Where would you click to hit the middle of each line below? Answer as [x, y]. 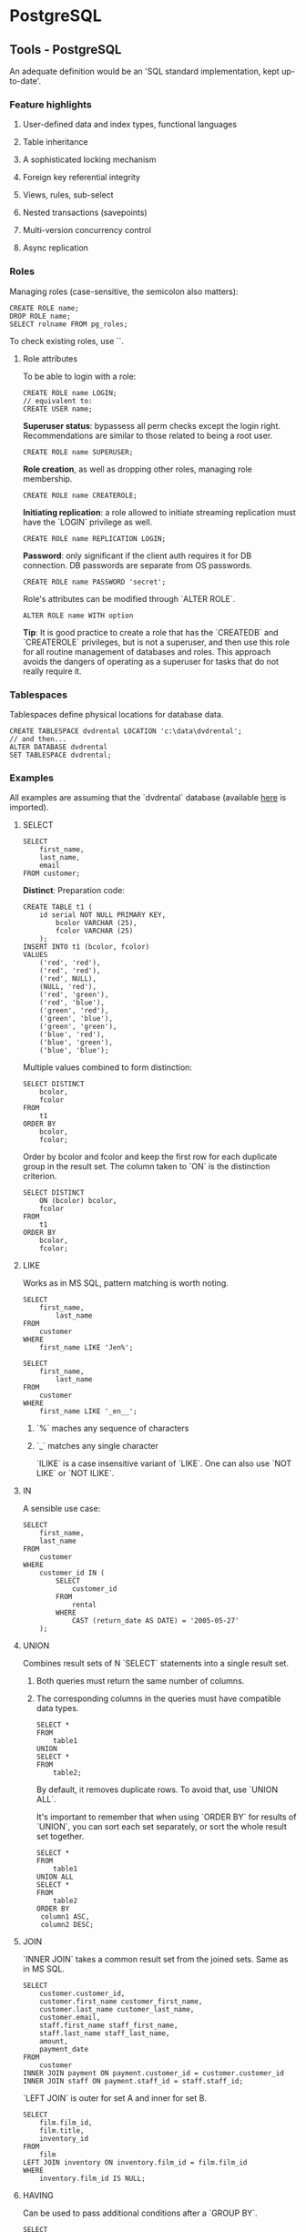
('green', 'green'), [78, 1027]
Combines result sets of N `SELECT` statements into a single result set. [156, 1664]
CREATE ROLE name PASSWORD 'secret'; [94, 582]
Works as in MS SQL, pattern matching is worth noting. [126, 1283]
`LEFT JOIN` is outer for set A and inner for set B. [115, 2098]
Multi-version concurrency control [87, 230]
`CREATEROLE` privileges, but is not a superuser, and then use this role [156, 642]
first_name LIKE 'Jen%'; [87, 1348]
